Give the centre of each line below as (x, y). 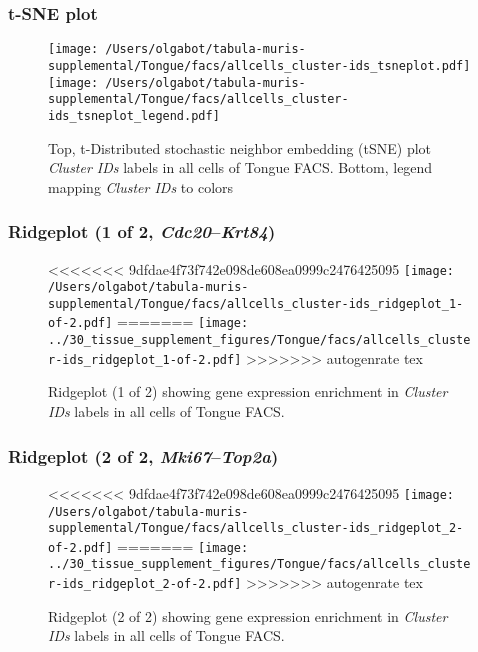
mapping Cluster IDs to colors (141, 186)
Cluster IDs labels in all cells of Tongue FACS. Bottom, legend (240, 167)
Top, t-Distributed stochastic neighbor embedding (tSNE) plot (240, 147)
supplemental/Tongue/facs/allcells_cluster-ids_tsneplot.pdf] (259, 65)
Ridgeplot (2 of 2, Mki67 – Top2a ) (143, 455)
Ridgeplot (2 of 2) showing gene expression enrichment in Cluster (248, 615)
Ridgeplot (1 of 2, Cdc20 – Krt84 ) (142, 231)
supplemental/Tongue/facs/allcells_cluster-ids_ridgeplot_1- (256, 303)
